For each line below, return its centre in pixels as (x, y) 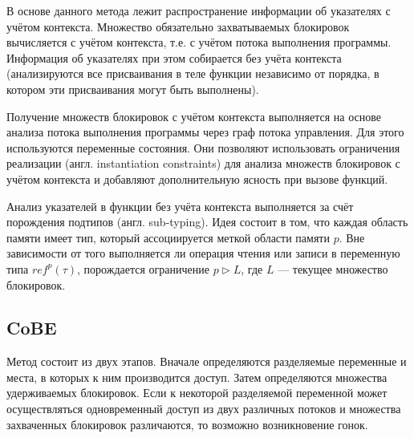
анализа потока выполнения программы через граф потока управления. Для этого (205, 132)
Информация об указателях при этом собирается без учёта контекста (174, 57)
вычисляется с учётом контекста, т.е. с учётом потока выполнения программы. (199, 42)
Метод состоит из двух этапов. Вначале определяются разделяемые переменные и (207, 361)
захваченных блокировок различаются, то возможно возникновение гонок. (187, 424)
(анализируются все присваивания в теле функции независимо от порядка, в (193, 73)
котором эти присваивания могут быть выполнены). (133, 89)
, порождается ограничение (143, 268)
